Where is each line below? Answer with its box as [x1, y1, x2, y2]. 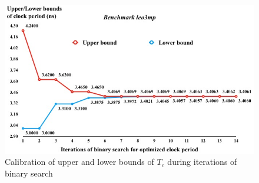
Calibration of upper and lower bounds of [5, 155, 154, 168]
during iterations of [167, 155, 237, 168]
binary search [5, 167, 53, 179]
